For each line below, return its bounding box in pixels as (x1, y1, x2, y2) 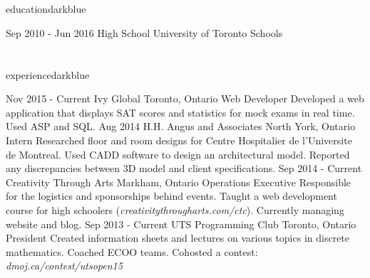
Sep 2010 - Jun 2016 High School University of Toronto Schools (6, 25, 283, 40)
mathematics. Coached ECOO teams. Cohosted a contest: (6, 244, 258, 259)
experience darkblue (6, 67, 90, 82)
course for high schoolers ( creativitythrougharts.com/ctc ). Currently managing (6, 202, 344, 217)
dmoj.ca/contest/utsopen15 (6, 258, 123, 273)
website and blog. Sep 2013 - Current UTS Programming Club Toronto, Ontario (6, 216, 356, 231)
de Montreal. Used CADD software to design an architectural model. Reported (6, 146, 350, 161)
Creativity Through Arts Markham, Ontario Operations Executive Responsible (6, 174, 351, 189)
